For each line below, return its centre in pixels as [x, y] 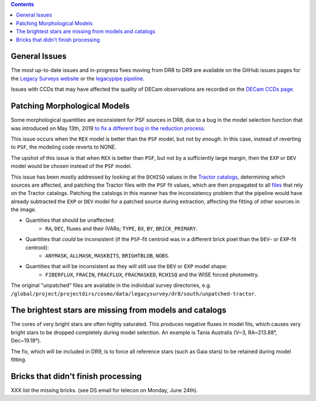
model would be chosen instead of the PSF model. [71, 166]
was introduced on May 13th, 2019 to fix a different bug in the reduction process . [108, 128]
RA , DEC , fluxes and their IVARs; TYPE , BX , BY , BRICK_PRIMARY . [121, 228]
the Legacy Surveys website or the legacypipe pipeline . [78, 78]
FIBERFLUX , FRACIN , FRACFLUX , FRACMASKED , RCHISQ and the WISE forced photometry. [152, 275]
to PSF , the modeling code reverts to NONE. [64, 147]
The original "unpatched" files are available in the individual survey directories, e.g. [111, 285]
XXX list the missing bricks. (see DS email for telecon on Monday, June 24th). [104, 390]
